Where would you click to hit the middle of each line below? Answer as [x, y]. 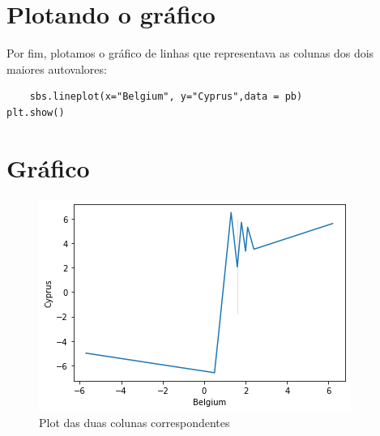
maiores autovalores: [57, 68]
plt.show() [36, 112]
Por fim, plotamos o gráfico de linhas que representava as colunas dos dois [190, 53]
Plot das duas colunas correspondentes [134, 423]
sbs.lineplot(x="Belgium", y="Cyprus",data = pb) [166, 97]
